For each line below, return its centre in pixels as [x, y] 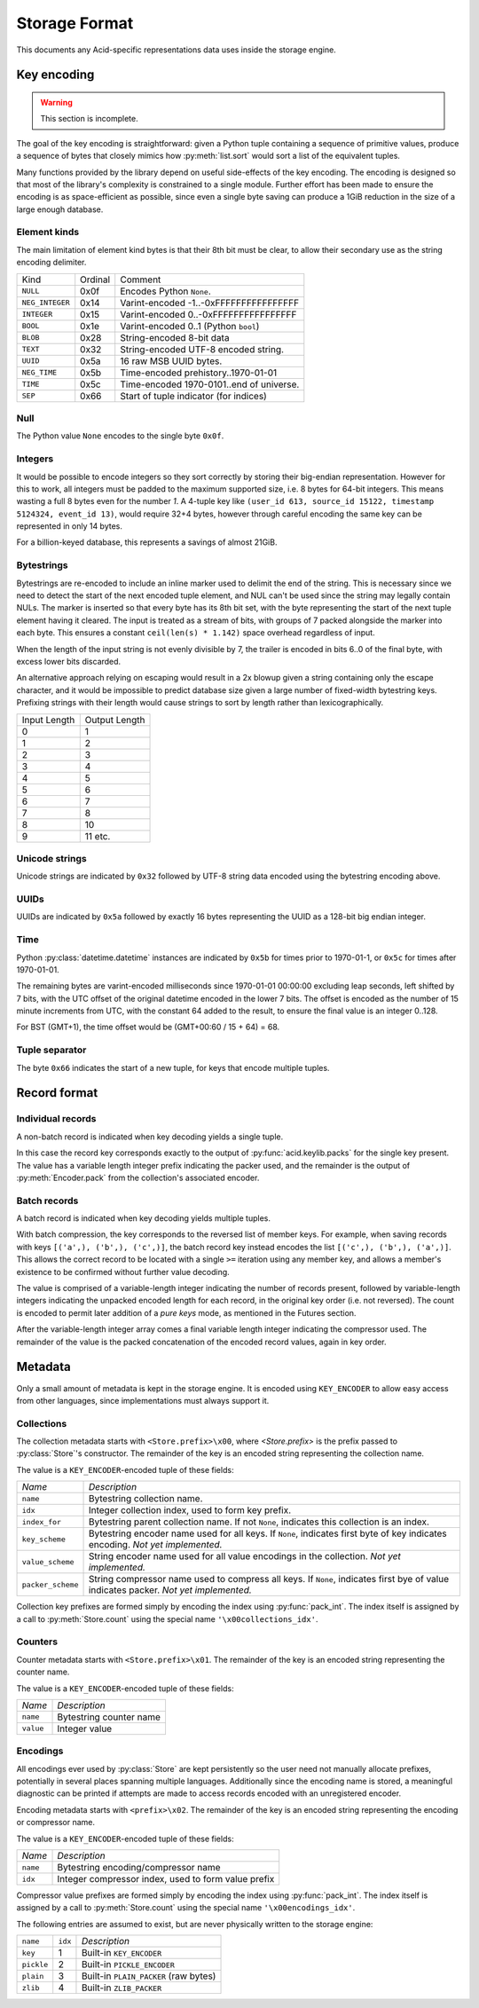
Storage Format [75, 23]
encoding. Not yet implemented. [155, 1545]
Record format [57, 1093]
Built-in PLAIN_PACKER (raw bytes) [149, 1976]
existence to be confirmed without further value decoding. [123, 1272]
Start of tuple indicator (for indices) [194, 396]
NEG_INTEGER [46, 303]
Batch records [47, 1201]
